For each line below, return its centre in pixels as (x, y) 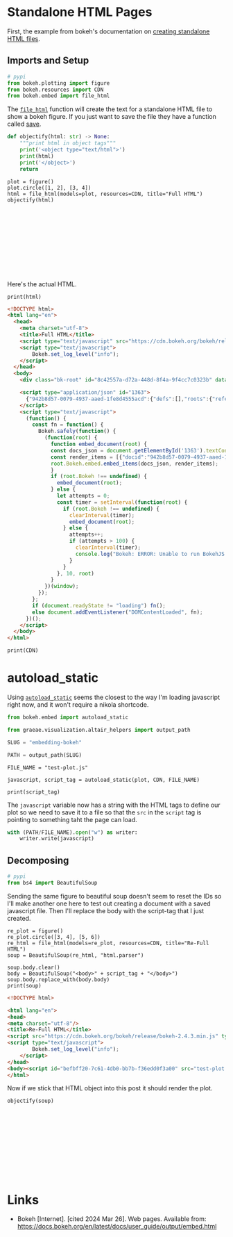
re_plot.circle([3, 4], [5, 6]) (54, 937)
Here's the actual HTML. (42, 284)
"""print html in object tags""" (68, 143)
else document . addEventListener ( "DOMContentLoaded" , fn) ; (118, 612)
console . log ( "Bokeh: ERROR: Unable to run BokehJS (150, 554)
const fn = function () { (68, 425)
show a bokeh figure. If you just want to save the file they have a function (112, 117)
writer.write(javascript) (57, 839)
